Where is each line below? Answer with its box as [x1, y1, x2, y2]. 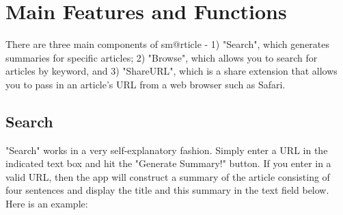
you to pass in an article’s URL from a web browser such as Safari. [5, 77, 286, 91]
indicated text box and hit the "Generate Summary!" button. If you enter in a [5, 156, 331, 170]
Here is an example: [5, 197, 88, 211]
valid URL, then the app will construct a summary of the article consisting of [5, 169, 330, 184]
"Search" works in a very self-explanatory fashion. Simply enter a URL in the [5, 142, 328, 157]
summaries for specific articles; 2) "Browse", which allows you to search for [5, 50, 318, 64]
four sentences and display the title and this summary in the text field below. [5, 183, 329, 197]
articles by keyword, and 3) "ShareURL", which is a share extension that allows [5, 64, 338, 78]
